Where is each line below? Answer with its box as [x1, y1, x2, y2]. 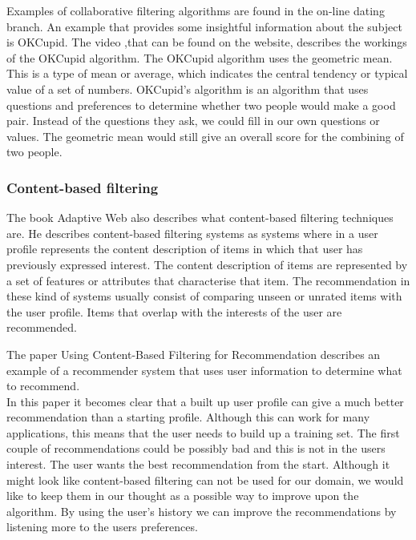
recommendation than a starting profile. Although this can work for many [6, 409, 370, 425]
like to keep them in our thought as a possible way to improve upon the [6, 487, 359, 504]
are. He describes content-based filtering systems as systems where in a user [6, 224, 378, 241]
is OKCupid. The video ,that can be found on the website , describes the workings [6, 34, 407, 50]
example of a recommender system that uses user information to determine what [6, 361, 402, 378]
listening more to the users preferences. [6, 518, 198, 535]
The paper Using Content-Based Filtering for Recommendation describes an [6, 345, 381, 362]
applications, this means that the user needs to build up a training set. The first [6, 424, 400, 441]
